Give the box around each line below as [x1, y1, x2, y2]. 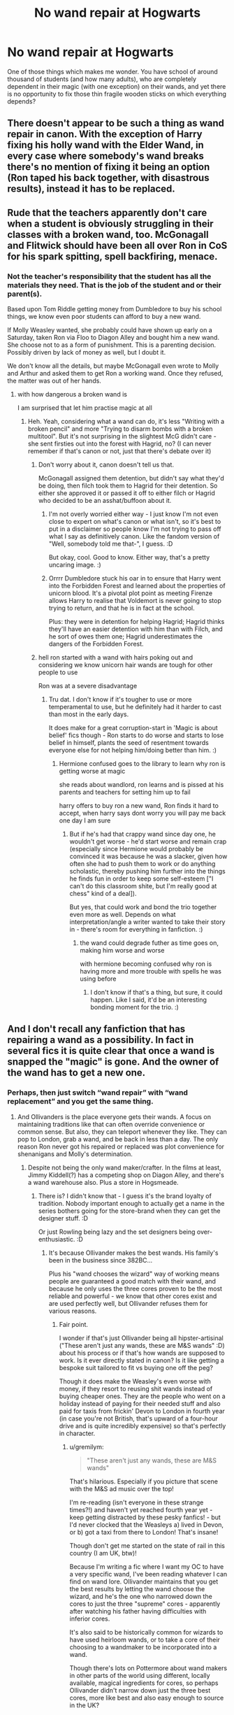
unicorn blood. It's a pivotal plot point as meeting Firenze [48, 589, 213, 597]
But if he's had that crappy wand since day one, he [69, 830, 217, 839]
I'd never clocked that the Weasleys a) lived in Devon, [69, 1520, 224, 1529]
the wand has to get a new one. [7, 1067, 146, 1079]
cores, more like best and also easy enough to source [69, 1693, 224, 1702]
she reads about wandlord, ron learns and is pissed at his [59, 781, 224, 789]
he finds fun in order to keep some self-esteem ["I [69, 874, 214, 883]
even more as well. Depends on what [69, 911, 176, 919]
